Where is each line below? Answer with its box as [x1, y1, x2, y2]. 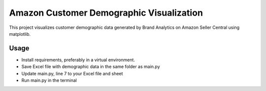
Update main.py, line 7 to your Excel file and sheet [21, 70, 123, 76]
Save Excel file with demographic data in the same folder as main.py [21, 64, 160, 69]
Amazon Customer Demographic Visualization [9, 7, 203, 18]
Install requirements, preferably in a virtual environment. [21, 57, 135, 63]
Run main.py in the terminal [21, 77, 77, 83]
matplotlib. [9, 31, 31, 37]
